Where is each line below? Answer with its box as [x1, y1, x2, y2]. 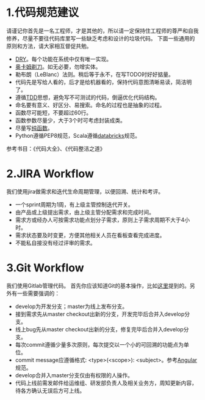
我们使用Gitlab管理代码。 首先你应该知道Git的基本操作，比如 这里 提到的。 [6, 282, 190, 289]
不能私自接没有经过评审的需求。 [15, 239, 96, 246]
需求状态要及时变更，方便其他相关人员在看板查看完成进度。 [15, 231, 165, 239]
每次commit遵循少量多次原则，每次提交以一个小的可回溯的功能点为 [15, 341, 184, 348]
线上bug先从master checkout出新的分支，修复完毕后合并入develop [15, 325, 184, 333]
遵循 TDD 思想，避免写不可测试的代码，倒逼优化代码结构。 [15, 93, 160, 101]
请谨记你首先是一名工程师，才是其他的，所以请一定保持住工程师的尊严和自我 [6, 27, 199, 34]
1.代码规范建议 [6, 6, 79, 20]
